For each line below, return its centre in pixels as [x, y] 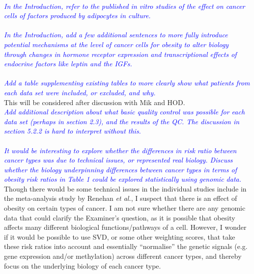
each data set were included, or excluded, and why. [80, 92]
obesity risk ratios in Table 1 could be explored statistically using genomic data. [123, 179]
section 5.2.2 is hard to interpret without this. [72, 131]
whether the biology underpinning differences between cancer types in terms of [120, 169]
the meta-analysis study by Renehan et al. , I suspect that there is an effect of [121, 198]
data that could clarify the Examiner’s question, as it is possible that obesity [120, 217]
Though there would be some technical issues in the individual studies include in [125, 188]
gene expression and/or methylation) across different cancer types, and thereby [123, 256]
